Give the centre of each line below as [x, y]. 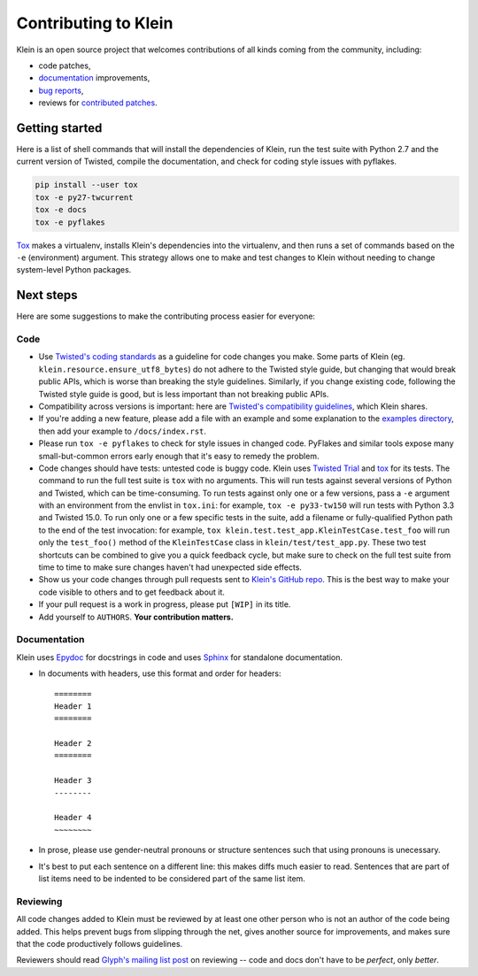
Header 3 [73, 780]
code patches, [65, 65]
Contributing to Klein [95, 23]
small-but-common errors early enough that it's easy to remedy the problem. [179, 456]
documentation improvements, [94, 78]
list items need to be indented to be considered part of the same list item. [172, 878]
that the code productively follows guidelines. [100, 943]
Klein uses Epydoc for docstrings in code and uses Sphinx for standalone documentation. [180, 657]
